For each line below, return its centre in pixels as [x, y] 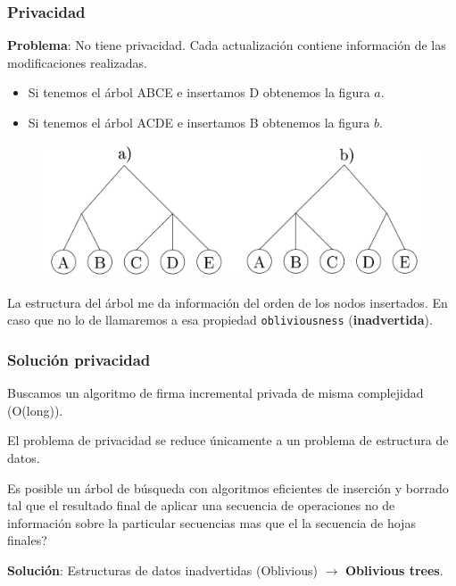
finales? [27, 540]
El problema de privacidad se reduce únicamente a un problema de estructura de [228, 440]
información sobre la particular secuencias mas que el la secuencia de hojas [211, 522]
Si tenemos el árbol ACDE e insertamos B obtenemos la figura [199, 122]
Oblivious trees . [394, 569]
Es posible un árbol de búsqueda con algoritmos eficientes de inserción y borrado [228, 487]
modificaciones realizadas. [77, 62]
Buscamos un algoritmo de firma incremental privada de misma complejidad [216, 393]
